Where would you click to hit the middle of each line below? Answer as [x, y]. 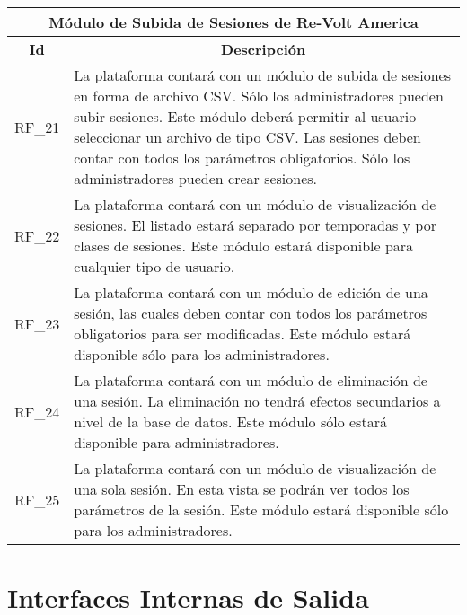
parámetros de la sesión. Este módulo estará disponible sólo [261, 510]
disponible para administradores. [176, 442]
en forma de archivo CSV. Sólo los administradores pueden [259, 96]
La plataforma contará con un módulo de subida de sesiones [263, 75]
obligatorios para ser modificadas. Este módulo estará [242, 334]
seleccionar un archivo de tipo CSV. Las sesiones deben [247, 137]
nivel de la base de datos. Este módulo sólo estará [230, 422]
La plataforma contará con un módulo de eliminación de [251, 380]
